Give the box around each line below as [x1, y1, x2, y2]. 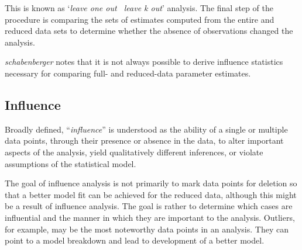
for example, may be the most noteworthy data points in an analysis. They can [5, 223, 289, 235]
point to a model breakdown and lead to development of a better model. [5, 234, 265, 246]
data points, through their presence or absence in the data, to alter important [5, 134, 284, 147]
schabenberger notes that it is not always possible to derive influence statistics [5, 55, 283, 68]
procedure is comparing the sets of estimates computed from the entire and [5, 13, 274, 25]
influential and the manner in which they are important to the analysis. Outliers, [5, 211, 295, 223]
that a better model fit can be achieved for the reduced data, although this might [5, 188, 297, 200]
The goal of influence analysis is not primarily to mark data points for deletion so [5, 177, 297, 189]
